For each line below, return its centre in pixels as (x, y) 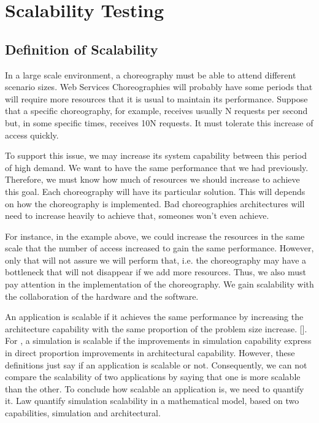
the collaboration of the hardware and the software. (102, 296)
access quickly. (32, 135)
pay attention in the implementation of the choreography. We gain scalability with (159, 284)
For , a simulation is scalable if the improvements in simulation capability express (158, 341)
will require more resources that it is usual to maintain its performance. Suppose (156, 98)
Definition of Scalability (82, 49)
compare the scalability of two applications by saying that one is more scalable (153, 377)
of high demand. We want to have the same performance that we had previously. (157, 167)
